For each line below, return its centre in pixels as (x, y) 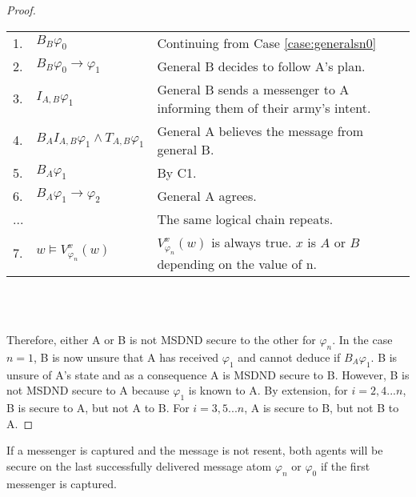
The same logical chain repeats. (245, 218)
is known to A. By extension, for (268, 390)
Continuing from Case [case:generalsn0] (267, 42)
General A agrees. (207, 195)
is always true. (252, 242)
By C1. (177, 172)
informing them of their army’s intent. (264, 107)
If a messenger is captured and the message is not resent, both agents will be (195, 450)
